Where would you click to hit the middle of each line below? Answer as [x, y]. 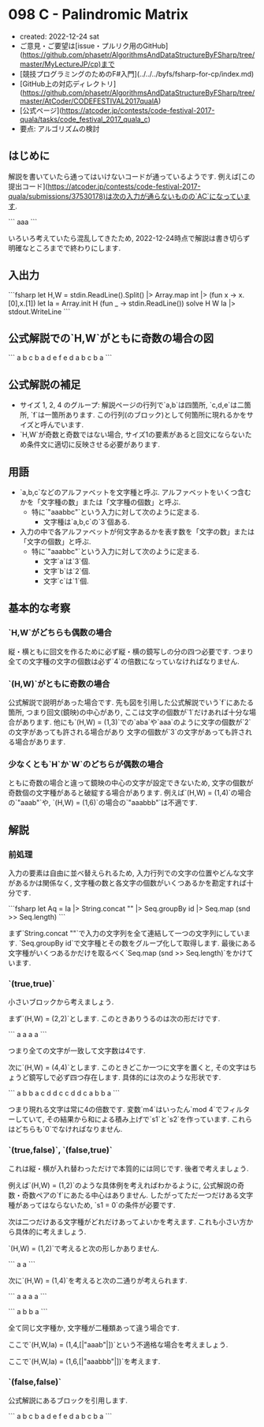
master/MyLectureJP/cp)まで [67, 64]
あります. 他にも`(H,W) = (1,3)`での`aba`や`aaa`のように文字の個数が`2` [136, 722]
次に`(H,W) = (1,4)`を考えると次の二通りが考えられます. [98, 1280]
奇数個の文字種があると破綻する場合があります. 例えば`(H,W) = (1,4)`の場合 [130, 793]
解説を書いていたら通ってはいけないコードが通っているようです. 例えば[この [132, 176]
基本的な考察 [39, 608]
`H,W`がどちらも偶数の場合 [60, 633]
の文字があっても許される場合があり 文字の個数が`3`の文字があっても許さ [127, 732]
